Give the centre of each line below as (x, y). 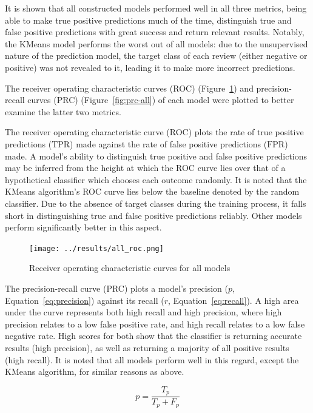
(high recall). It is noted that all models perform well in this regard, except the (152, 359)
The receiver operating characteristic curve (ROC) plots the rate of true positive (154, 132)
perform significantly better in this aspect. (83, 227)
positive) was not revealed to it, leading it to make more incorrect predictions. (150, 67)
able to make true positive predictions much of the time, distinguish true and (148, 20)
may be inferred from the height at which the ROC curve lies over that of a (145, 168)
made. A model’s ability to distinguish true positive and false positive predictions (156, 156)
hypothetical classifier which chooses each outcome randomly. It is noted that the (156, 179)
